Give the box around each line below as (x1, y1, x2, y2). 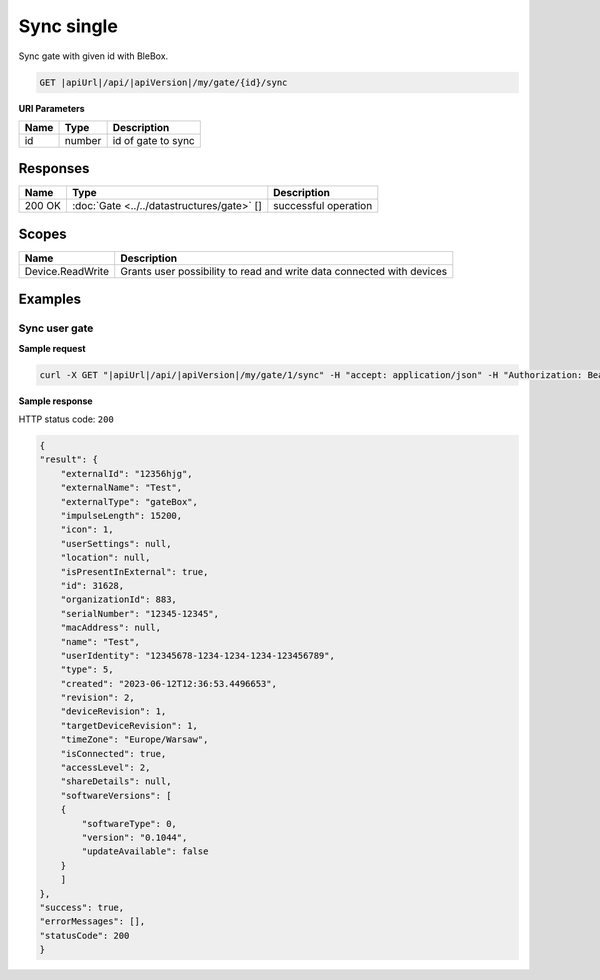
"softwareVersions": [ (60, 790, 172, 801)
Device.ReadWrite (24, 264, 110, 278)
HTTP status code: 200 (18, 413, 114, 425)
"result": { (39, 454, 99, 465)
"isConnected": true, (60, 748, 167, 759)
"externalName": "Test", (60, 482, 183, 494)
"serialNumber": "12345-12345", (60, 608, 220, 619)
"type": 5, (60, 664, 114, 675)
